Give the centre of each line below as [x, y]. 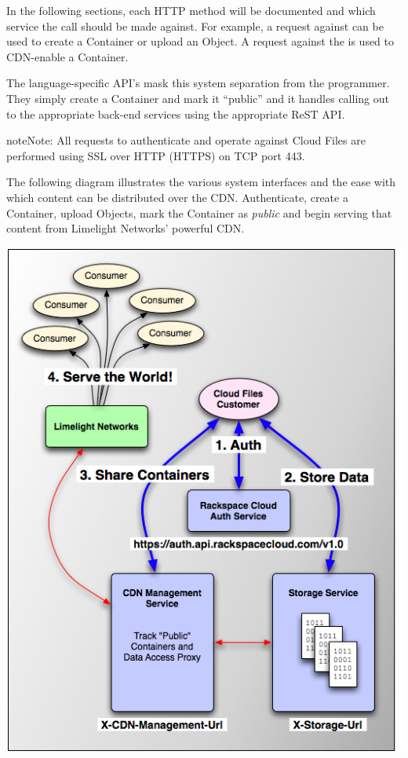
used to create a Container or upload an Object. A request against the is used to [200, 41]
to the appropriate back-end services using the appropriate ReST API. [176, 114]
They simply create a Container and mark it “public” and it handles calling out [198, 98]
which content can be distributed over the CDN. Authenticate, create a [177, 197]
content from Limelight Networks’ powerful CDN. [126, 228]
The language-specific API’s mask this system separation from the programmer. [198, 83]
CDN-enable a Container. [67, 56]
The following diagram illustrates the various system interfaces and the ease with [201, 182]
